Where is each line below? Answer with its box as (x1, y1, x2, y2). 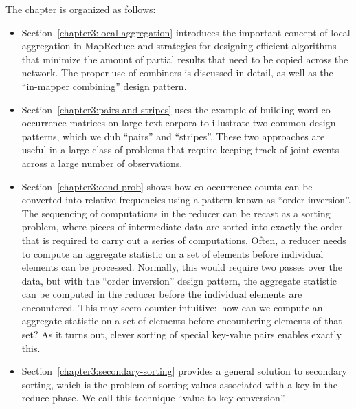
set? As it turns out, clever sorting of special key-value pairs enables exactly (21, 327, 342, 342)
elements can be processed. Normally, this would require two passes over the (21, 260, 342, 274)
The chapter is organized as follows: (5, 2, 156, 16)
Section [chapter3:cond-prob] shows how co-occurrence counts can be (21, 179, 313, 193)
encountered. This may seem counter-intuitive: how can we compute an (21, 300, 323, 314)
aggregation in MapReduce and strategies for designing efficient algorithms (21, 38, 337, 53)
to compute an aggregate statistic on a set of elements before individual (21, 246, 324, 261)
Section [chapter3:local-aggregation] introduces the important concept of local (21, 25, 351, 39)
